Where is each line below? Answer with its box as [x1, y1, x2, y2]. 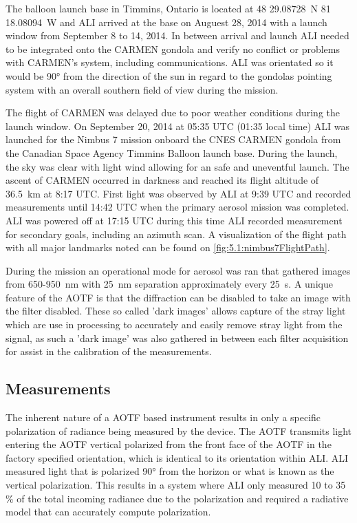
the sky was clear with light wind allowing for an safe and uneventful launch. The [6, 159, 349, 173]
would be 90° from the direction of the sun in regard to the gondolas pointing [6, 68, 332, 83]
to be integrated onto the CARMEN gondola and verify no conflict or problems [6, 41, 340, 56]
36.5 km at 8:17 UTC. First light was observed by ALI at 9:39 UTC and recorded [6, 186, 351, 200]
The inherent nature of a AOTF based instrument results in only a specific [6, 410, 321, 425]
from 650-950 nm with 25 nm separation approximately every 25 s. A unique [6, 277, 333, 291]
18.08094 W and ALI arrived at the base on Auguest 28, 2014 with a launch [6, 14, 327, 29]
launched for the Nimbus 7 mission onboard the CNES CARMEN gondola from [6, 132, 341, 147]
